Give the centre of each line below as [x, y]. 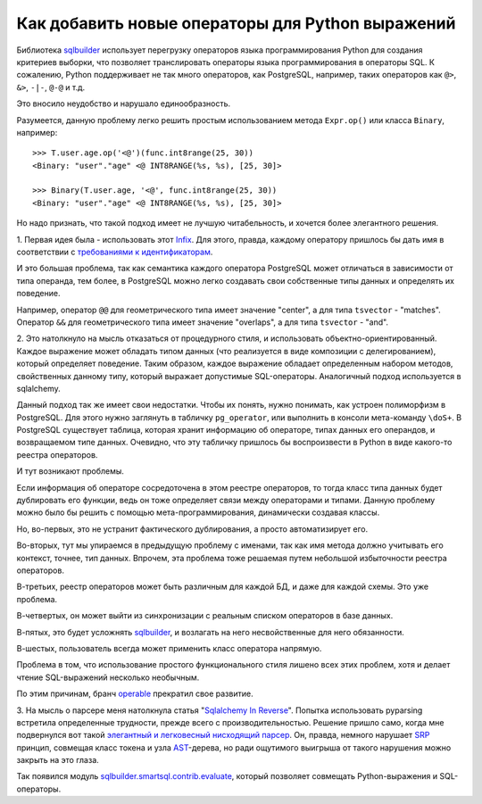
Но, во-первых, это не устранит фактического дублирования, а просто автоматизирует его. [192, 529]
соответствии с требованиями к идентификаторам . [115, 252]
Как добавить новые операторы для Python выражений [236, 23]
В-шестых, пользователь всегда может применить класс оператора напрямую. [169, 648]
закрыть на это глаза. [58, 760]
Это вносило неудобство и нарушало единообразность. [124, 104]
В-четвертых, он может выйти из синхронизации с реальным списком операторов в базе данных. [205, 616]
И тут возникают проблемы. [71, 471]
